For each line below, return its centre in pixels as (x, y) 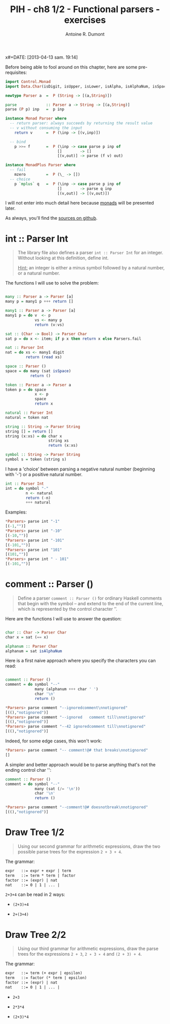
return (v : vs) (50, 325)
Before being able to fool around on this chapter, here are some (71, 67)
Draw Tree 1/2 (35, 832)
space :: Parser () (26, 366)
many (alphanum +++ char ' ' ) (67, 689)
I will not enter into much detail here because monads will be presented (80, 203)
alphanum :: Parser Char (31, 646)
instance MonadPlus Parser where (40, 165)
